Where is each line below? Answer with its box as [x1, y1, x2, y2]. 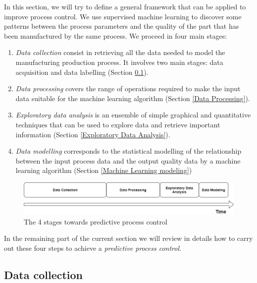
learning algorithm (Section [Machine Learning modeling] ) [15, 165, 192, 175]
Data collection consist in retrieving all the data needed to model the [15, 47, 225, 57]
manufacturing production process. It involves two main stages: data [15, 57, 223, 67]
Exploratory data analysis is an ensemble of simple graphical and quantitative [15, 110, 251, 120]
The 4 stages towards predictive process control [24, 216, 167, 226]
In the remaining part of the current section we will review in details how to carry [4, 233, 253, 243]
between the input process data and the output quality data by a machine [15, 155, 241, 166]
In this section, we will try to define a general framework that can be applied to [4, 1, 246, 11]
